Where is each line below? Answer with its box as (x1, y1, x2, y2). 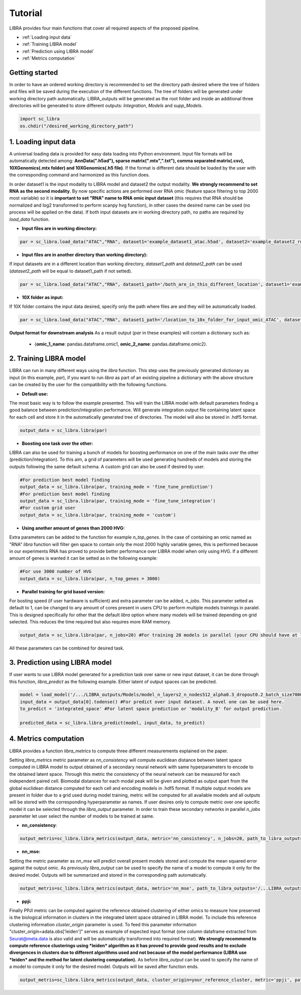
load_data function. (9, 216, 50, 222)
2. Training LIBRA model (9, 354, 86, 363)
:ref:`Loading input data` (22, 34, 72, 40)
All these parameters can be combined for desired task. (9, 645, 124, 651)
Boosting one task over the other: (22, 440, 93, 446)
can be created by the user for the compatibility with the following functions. (9, 382, 168, 388)
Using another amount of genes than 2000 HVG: (22, 525, 125, 531)
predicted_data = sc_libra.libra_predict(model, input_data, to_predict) (20, 720, 205, 726)
